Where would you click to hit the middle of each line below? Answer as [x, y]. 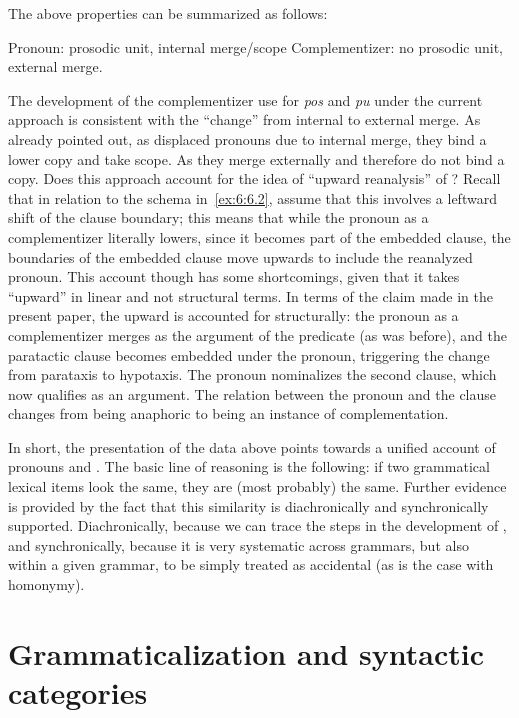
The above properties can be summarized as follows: [168, 13]
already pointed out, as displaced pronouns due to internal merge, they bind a [247, 138]
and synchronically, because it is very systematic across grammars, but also [238, 544]
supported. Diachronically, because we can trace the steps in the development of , [257, 525]
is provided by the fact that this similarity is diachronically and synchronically [248, 505]
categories [78, 692]
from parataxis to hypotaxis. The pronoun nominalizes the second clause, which [252, 374]
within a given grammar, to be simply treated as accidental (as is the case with [251, 564]
